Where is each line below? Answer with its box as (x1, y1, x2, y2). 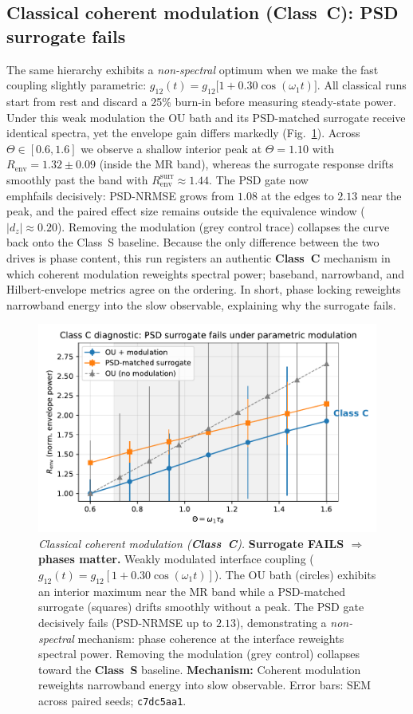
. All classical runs (317, 77, 407, 93)
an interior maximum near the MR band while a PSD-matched (38, 582, 345, 599)
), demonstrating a (235, 613, 327, 630)
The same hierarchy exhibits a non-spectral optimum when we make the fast (6, 61, 379, 77)
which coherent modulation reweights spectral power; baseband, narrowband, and (6, 265, 405, 282)
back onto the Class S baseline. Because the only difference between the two (6, 234, 380, 250)
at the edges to (261, 187, 334, 203)
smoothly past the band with (6, 171, 148, 187)
